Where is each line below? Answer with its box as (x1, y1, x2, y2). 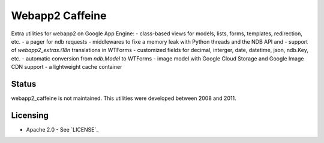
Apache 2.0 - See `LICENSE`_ (26, 126, 99, 133)
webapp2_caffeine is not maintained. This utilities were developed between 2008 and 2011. (11, 95, 236, 102)
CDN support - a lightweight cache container (11, 63, 122, 71)
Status (11, 78, 37, 89)
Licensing (11, 110, 49, 120)
